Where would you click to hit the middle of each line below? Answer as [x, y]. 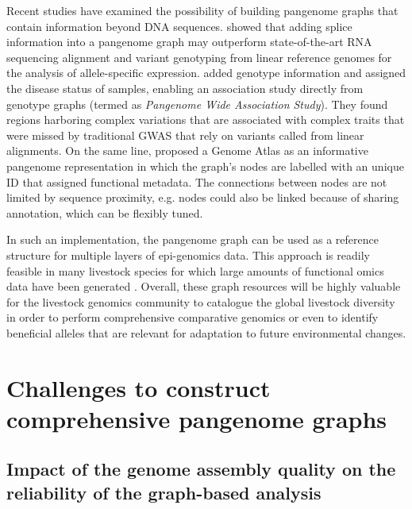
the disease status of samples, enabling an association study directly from [185, 88]
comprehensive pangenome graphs [197, 418]
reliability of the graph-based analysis [164, 492]
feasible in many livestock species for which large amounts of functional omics [195, 270]
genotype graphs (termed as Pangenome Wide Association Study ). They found [197, 104]
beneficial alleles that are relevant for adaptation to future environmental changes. [206, 332]
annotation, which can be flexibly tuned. [105, 212]
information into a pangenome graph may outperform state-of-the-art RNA [189, 42]
